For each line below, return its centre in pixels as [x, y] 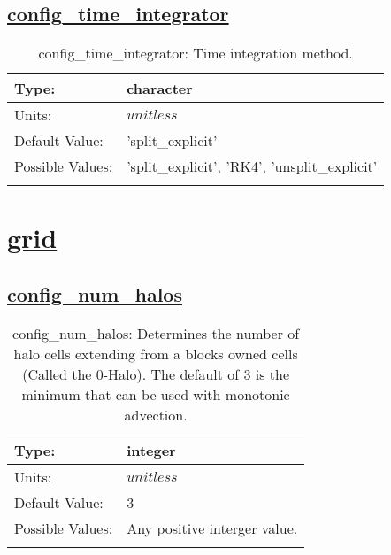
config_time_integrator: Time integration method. [195, 53]
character [160, 89]
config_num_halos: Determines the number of [156, 333]
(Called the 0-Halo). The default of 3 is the [156, 374]
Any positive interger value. [212, 528]
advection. [156, 414]
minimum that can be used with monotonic [156, 394]
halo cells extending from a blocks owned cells [156, 353]
